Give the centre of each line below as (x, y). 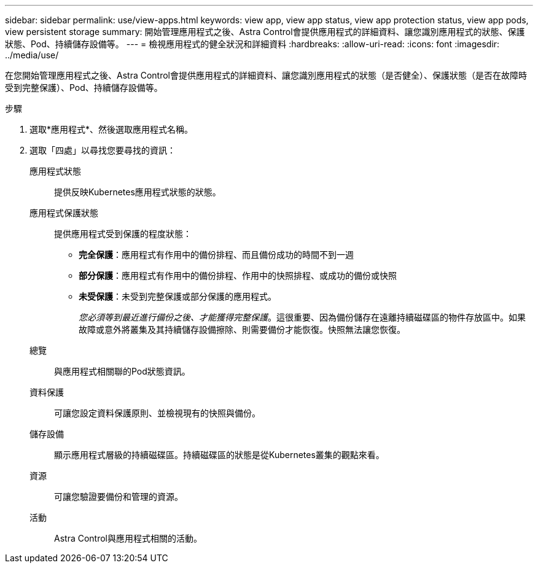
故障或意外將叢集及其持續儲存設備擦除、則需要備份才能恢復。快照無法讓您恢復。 (242, 329)
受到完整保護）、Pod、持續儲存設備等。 (84, 88)
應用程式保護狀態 (64, 213)
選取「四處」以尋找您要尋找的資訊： (103, 150)
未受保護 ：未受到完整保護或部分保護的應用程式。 (177, 296)
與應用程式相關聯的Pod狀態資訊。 (122, 371)
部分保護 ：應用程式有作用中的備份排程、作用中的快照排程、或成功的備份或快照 (238, 275)
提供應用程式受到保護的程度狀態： (123, 234)
